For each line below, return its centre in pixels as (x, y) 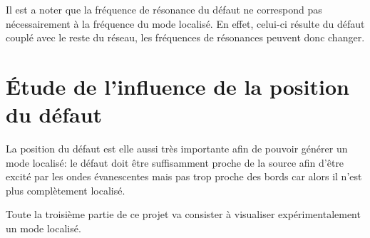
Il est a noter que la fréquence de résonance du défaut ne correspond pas (164, 9)
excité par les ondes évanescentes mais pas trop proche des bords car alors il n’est (184, 176)
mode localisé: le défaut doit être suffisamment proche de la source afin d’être (175, 162)
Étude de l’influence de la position (178, 86)
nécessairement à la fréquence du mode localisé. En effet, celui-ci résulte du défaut (185, 23)
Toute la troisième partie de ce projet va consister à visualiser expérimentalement (183, 214)
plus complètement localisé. (66, 190)
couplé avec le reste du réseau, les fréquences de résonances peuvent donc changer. (185, 37)
